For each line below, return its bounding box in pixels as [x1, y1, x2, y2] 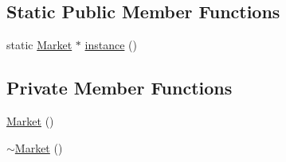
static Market [6, 37, 72, 53]
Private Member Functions [6, 75, 233, 100]
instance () [84, 37, 137, 53]
